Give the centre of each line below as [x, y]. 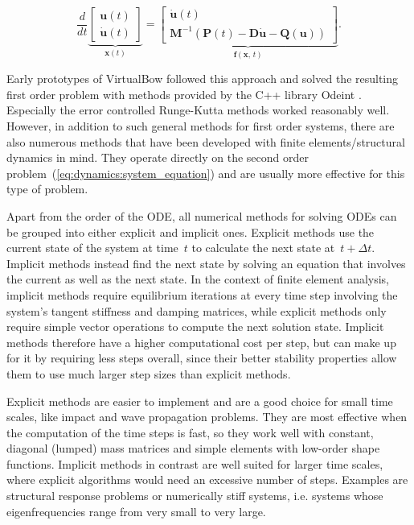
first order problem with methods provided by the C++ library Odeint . [184, 94]
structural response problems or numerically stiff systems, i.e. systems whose [195, 496]
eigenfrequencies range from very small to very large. [136, 511]
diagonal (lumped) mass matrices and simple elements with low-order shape [193, 448]
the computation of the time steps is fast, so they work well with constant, [190, 432]
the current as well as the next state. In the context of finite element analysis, [198, 279]
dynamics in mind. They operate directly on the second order [158, 157]
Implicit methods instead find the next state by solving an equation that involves [206, 263]
